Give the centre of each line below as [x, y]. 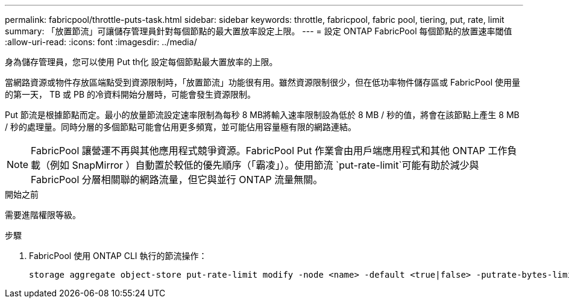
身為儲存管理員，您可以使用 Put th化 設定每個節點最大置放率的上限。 [141, 62]
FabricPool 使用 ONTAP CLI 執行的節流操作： [118, 256]
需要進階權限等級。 [43, 215]
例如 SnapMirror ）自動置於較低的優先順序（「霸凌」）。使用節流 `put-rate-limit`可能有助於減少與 [265, 165]
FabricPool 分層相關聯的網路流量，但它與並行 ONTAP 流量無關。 [177, 180]
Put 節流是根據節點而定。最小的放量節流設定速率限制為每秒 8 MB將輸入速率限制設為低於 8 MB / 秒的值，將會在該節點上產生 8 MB [262, 115]
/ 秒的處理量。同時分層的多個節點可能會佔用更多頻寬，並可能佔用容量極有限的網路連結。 [181, 127]
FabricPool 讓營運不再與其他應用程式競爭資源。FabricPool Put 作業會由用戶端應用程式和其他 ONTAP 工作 [269, 151]
